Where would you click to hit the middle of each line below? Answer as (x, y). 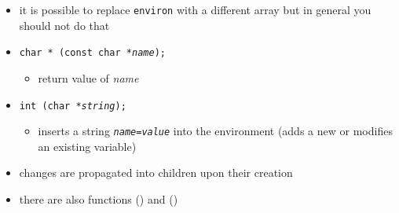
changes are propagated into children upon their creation (156, 173)
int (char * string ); (73, 106)
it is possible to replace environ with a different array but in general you (195, 9)
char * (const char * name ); (92, 53)
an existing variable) (87, 146)
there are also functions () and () (99, 199)
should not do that (64, 25)
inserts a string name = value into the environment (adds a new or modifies (215, 131)
